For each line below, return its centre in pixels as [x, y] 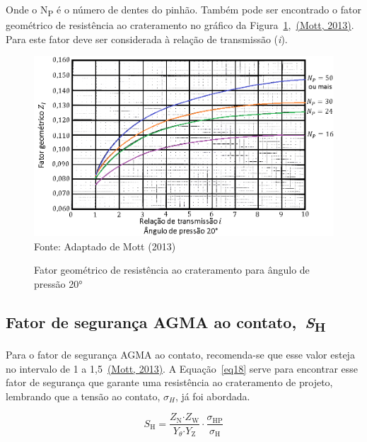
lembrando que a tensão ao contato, [83, 396]
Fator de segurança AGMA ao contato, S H [166, 323]
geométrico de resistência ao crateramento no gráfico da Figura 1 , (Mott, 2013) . [180, 25]
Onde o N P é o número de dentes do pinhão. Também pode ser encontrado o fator [183, 10]
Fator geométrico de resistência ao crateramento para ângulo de [172, 270]
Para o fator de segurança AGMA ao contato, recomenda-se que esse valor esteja [180, 355]
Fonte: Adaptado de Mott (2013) [105, 246]
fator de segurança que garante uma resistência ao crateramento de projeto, [169, 382]
